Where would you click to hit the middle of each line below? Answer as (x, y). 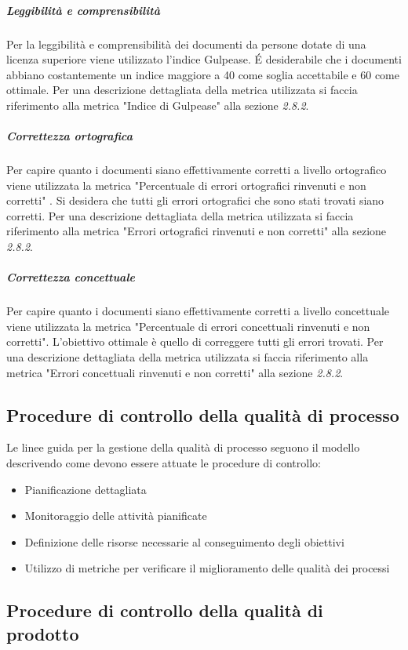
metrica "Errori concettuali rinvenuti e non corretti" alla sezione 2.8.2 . (175, 372)
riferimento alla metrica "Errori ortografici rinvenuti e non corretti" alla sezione (197, 231)
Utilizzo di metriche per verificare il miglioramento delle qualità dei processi (207, 568)
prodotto (43, 633)
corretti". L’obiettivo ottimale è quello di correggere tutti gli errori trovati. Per (195, 341)
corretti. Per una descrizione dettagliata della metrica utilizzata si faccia (180, 215)
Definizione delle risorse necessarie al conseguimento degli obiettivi (184, 541)
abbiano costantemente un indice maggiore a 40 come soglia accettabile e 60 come (203, 74)
